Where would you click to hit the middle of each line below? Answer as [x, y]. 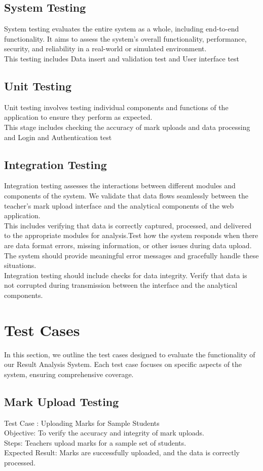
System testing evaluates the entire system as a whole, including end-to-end [122, 29]
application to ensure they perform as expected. [78, 117]
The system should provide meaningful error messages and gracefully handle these [131, 255]
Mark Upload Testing [62, 401]
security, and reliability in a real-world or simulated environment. [105, 48]
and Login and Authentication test [58, 137]
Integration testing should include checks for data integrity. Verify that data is [126, 275]
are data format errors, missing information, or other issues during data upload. [128, 245]
